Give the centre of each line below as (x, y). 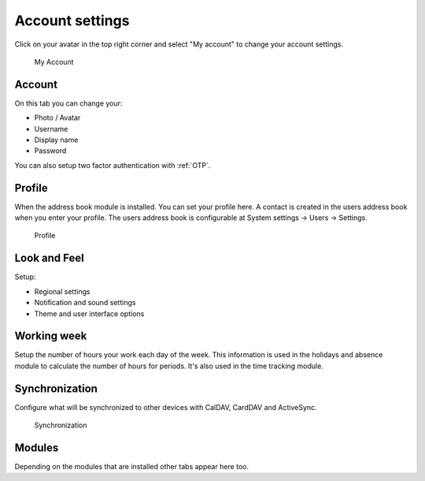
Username (51, 129)
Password (50, 151)
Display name (56, 140)
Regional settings (62, 291)
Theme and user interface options (89, 313)
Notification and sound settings (85, 303)
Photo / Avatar (57, 117)
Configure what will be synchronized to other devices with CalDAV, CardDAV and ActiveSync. (166, 407)
